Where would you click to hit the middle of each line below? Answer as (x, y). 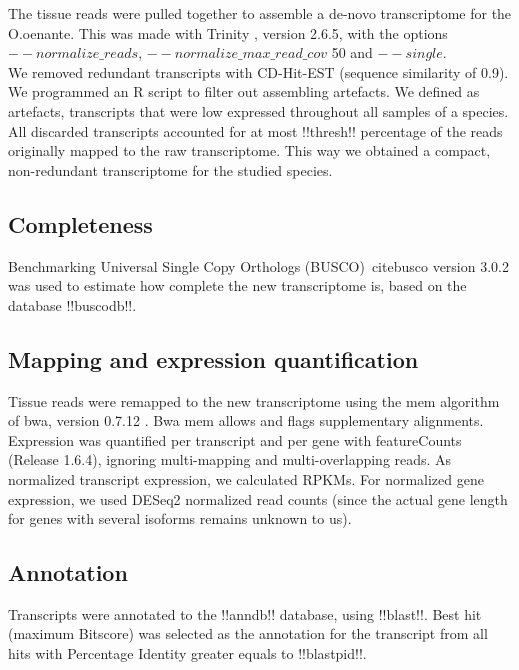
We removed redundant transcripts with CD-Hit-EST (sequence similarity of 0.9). (258, 71)
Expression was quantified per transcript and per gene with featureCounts (235, 439)
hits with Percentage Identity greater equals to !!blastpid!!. (187, 653)
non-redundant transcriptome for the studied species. (170, 169)
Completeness (80, 223)
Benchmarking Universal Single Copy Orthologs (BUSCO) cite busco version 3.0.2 (258, 265)
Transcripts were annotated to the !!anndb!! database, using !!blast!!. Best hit (245, 613)
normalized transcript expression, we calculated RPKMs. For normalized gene (246, 478)
